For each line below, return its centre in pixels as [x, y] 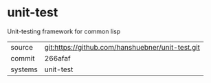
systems [24, 69]
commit [23, 58]
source [22, 47]
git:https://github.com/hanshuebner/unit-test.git [122, 47]
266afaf [57, 58]
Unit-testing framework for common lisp [64, 31]
